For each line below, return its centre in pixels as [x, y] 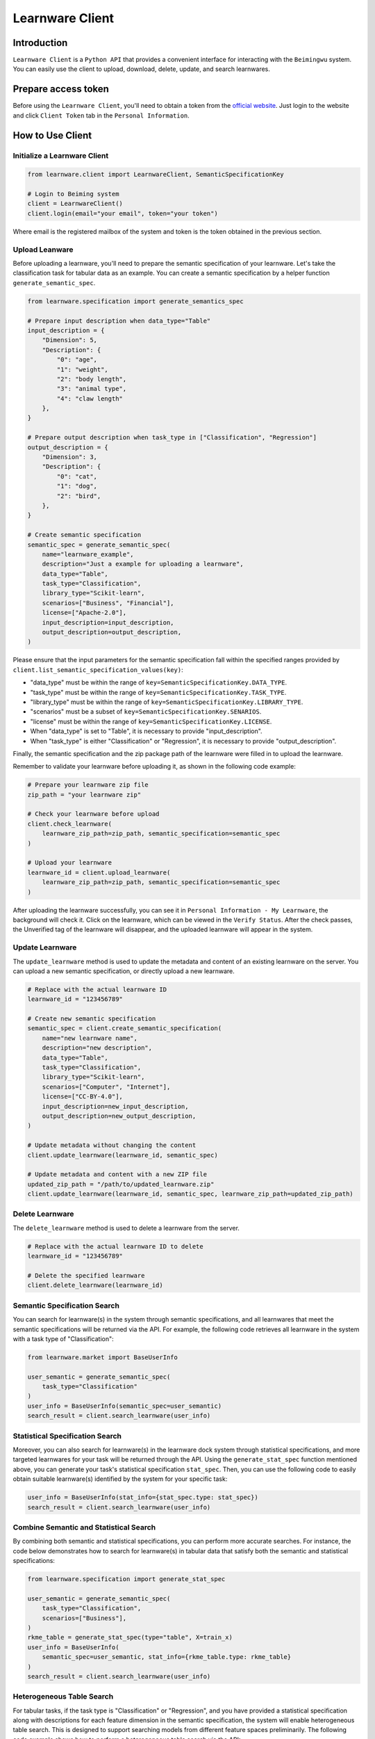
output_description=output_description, [112, 632]
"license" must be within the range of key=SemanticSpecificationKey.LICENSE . [151, 721]
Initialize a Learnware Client [61, 155]
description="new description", [97, 1048]
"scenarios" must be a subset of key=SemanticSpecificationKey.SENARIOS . [146, 712]
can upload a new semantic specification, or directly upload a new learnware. [124, 971]
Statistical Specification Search [67, 1436]
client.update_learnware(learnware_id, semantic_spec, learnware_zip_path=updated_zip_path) [190, 1194]
